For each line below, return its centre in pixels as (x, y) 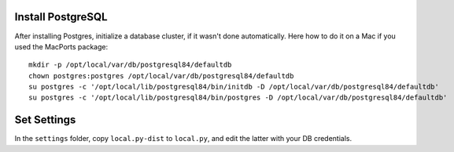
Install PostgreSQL (61, 17)
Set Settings (45, 120)
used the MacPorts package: (61, 46)
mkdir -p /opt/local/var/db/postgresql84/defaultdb (130, 65)
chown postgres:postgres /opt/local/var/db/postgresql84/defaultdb (161, 76)
